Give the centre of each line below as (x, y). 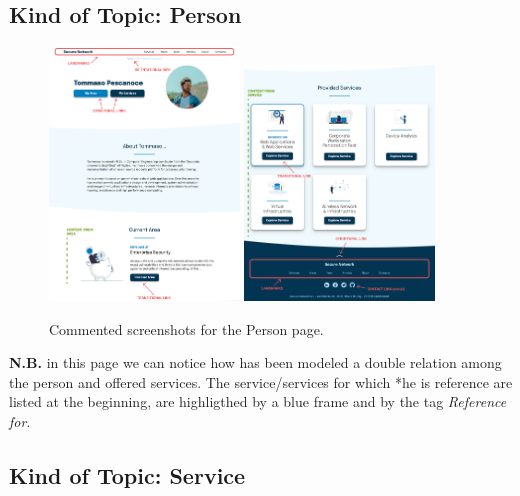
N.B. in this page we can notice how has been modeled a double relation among (255, 362)
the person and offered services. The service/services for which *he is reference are (261, 381)
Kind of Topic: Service (127, 474)
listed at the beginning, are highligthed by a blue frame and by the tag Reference (258, 401)
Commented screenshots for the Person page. (186, 328)
